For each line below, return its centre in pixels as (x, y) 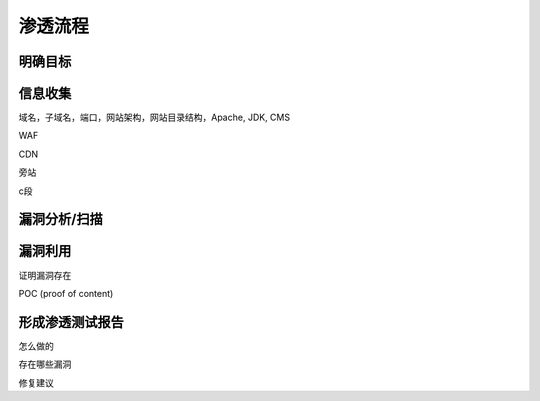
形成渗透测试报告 (71, 321)
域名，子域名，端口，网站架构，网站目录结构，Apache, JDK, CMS (154, 117)
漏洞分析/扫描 (61, 219)
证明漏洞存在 (45, 275)
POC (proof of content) (66, 293)
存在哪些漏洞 (45, 364)
